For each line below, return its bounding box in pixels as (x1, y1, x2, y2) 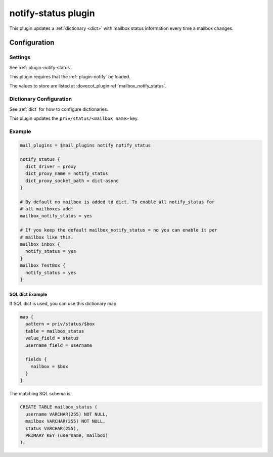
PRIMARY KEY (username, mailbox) (25, 433, 108, 438)
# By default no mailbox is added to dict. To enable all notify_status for (20, 199, 215, 205)
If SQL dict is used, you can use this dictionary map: (9, 300, 118, 306)
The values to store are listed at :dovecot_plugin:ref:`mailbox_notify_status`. (9, 83, 167, 89)
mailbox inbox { (20, 242, 61, 247)
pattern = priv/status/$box (25, 321, 95, 327)
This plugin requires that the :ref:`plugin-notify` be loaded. (9, 74, 131, 80)
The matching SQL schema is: (9, 391, 72, 397)
